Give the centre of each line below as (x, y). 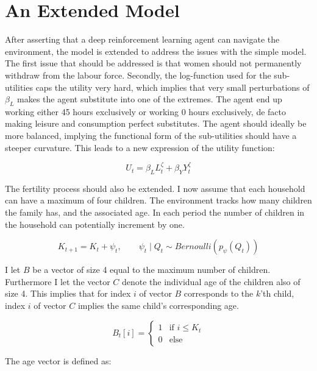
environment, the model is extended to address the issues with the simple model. (156, 51)
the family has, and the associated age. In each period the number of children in (155, 212)
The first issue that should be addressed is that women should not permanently (153, 63)
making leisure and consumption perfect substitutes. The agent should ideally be (156, 123)
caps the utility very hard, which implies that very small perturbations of (173, 87)
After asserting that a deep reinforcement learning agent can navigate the (142, 39)
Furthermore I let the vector (58, 281)
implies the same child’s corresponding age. (158, 306)
